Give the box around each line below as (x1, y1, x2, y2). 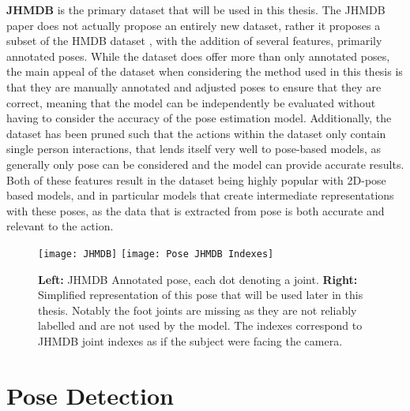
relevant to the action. (6, 218, 114, 234)
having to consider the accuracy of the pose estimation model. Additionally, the (6, 110, 392, 126)
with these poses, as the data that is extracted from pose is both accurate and (6, 202, 385, 219)
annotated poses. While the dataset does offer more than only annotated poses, (6, 47, 390, 64)
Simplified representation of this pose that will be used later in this (38, 286, 363, 303)
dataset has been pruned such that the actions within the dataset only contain (6, 125, 386, 141)
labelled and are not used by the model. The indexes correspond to (38, 317, 363, 334)
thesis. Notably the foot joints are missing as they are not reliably (38, 301, 357, 318)
